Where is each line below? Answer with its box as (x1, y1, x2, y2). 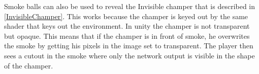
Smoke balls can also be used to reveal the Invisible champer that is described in (4, 1, 255, 11)
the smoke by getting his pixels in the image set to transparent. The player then (4, 40, 253, 51)
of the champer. (4, 60, 53, 70)
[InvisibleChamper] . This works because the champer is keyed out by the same (4, 11, 248, 21)
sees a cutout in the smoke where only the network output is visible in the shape (4, 50, 255, 60)
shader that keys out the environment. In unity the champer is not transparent (4, 21, 250, 31)
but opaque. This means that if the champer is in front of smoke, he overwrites (4, 30, 250, 41)
